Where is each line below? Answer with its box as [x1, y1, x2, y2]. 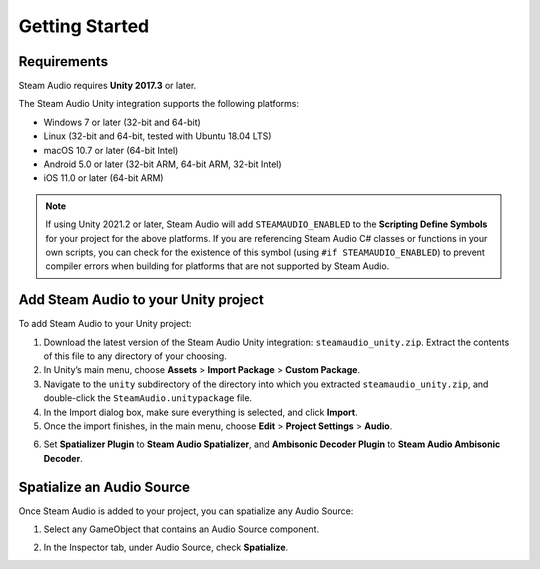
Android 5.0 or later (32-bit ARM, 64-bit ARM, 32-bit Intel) [43, 158, 282, 170]
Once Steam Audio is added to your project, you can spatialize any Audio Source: [18, 505, 354, 517]
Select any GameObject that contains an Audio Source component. [43, 523, 320, 535]
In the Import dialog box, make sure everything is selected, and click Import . [43, 406, 359, 418]
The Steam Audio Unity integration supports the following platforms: [18, 98, 300, 110]
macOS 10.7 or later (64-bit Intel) [43, 144, 179, 156]
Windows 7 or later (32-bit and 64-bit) [43, 116, 202, 128]
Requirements [18, 53, 109, 70]
